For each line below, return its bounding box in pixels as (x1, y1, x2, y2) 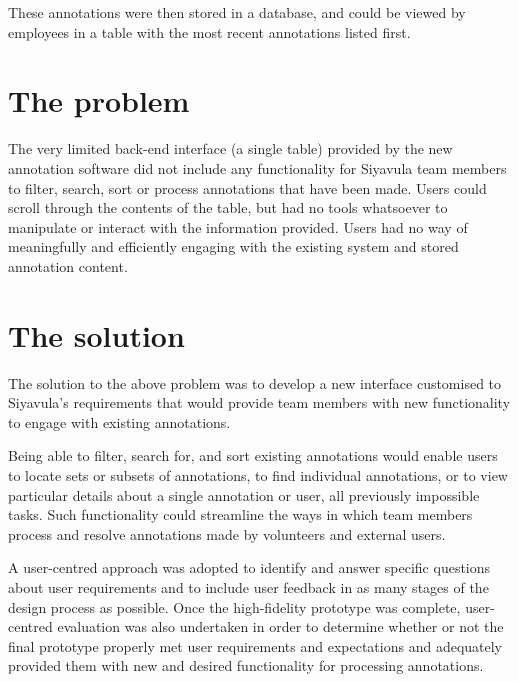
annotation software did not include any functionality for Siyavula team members (8, 157, 507, 178)
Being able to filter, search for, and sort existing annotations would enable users (8, 445, 498, 466)
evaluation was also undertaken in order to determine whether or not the (57, 616, 504, 637)
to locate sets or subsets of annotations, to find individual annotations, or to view (8, 464, 508, 485)
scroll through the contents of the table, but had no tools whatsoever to (8, 197, 448, 218)
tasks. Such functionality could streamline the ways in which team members (8, 504, 473, 525)
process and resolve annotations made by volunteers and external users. (8, 523, 446, 544)
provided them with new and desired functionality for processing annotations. (8, 655, 484, 676)
